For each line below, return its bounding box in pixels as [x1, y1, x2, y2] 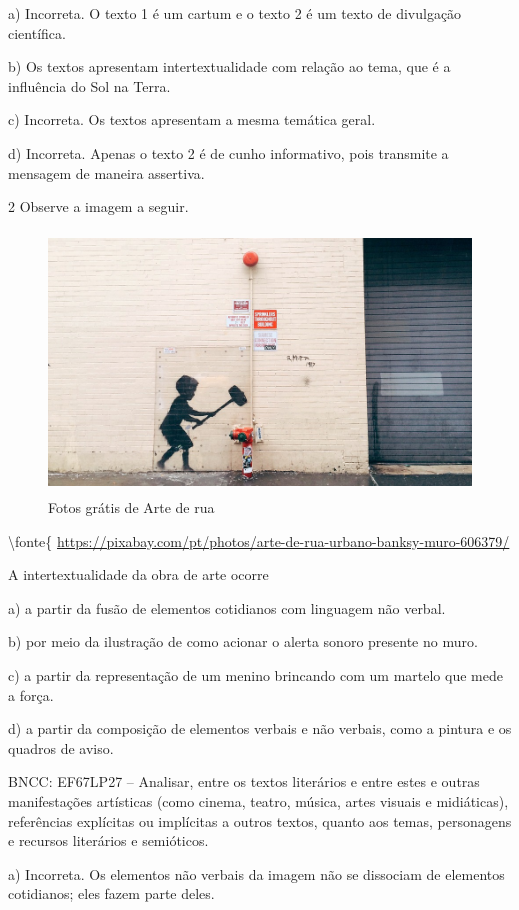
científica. [8, 22, 66, 43]
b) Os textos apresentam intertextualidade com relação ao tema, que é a [8, 56, 451, 77]
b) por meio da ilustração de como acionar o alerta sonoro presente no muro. [8, 631, 478, 652]
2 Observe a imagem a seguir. [8, 196, 189, 217]
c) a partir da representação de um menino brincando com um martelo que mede [8, 664, 503, 685]
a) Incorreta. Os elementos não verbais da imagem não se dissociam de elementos [8, 863, 505, 884]
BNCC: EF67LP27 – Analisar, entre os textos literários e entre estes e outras [8, 771, 480, 792]
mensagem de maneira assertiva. [8, 162, 205, 183]
